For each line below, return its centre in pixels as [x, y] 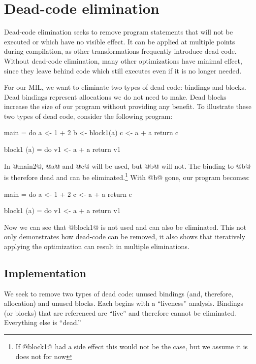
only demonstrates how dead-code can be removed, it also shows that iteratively [125, 237]
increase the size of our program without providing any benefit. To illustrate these [128, 106]
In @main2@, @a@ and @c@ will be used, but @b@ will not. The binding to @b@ [128, 165]
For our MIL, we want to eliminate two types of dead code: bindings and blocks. [125, 87]
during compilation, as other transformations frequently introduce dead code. [120, 51]
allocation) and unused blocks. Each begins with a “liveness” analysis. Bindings [124, 303]
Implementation [45, 273]
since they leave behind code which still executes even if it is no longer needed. [123, 70]
